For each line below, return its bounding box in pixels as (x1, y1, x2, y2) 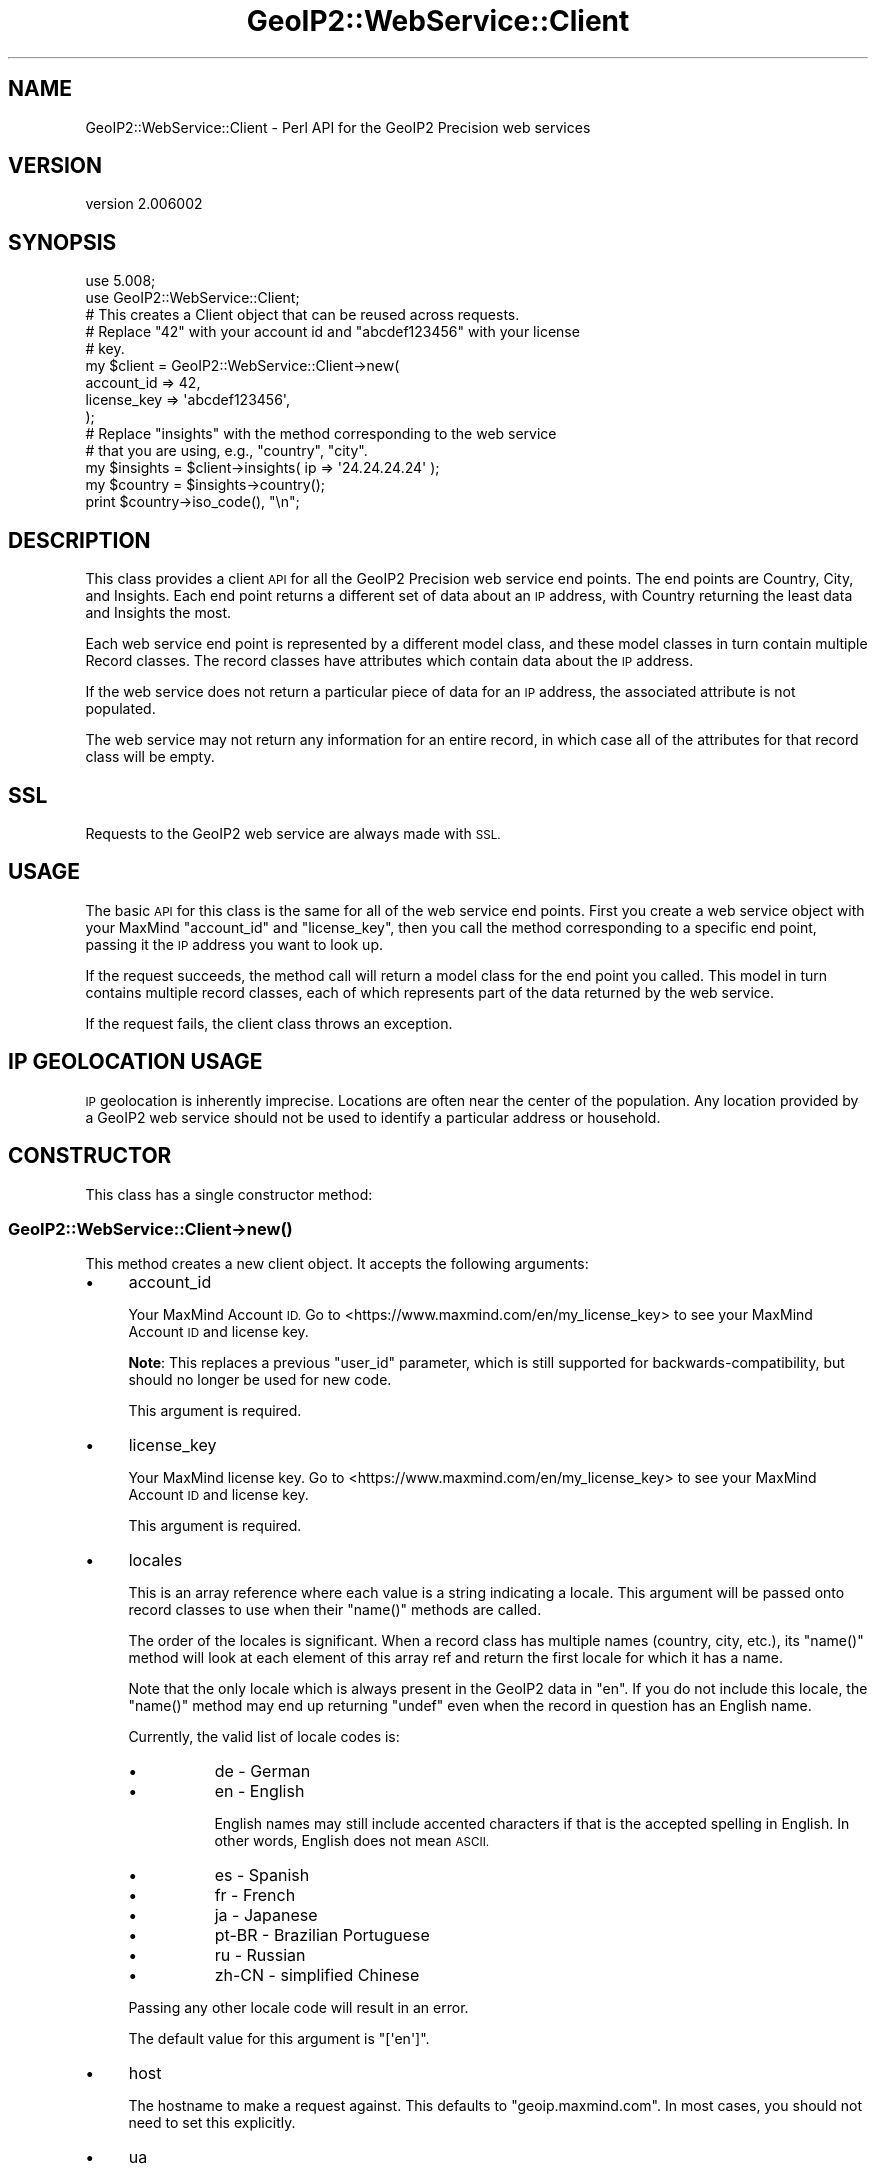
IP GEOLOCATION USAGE (8, 1049, 263, 1075)
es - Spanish (214, 1865, 310, 1886)
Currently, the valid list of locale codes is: (128, 1728, 400, 1746)
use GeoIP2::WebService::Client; (85, 289, 300, 307)
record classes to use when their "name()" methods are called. (128, 1601, 542, 1619)
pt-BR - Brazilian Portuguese (214, 1925, 430, 1946)
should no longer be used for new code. (128, 1371, 392, 1389)
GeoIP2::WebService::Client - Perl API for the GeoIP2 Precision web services (85, 118, 591, 136)
